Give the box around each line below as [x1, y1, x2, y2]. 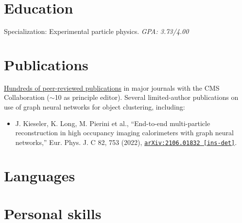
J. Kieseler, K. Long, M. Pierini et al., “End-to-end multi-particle [15, 118, 210, 128]
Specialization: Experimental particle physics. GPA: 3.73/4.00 [4, 26, 189, 36]
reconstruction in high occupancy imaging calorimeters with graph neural [15, 127, 234, 138]
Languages [4, 165, 75, 185]
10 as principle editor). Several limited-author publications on [54, 92, 239, 102]
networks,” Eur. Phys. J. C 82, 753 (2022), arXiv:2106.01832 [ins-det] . [15, 137, 237, 147]
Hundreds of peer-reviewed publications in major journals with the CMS [4, 82, 220, 93]
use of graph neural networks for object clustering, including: [4, 102, 185, 112]
